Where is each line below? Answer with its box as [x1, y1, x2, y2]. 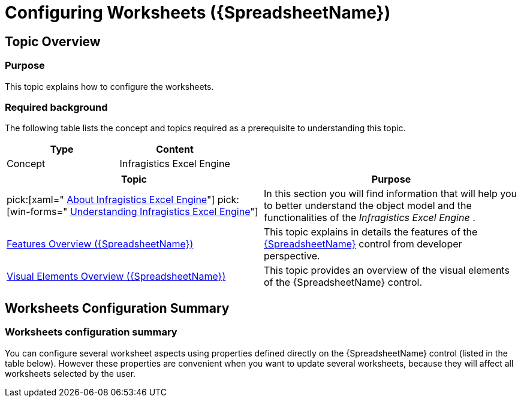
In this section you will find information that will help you [264, 188, 517, 200]
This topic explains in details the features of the [264, 226, 478, 238]
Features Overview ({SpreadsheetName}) [7, 238, 194, 250]
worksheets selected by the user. [5, 368, 136, 379]
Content [156, 143, 194, 156]
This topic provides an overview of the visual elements [264, 264, 510, 277]
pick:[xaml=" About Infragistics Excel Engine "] [7, 194, 215, 206]
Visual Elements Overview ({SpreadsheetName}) [7, 270, 226, 283]
